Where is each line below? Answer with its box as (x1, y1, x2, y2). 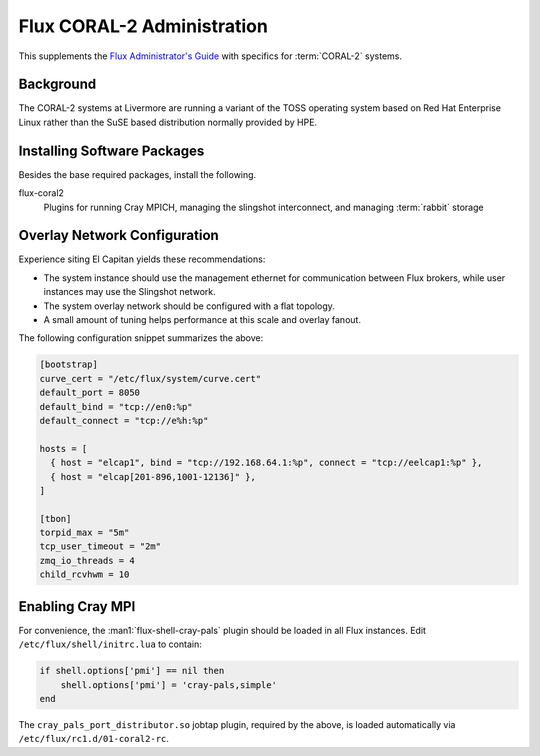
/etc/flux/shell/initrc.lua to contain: (18, 638, 202, 650)
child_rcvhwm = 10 (39, 569, 130, 580)
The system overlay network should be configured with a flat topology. (43, 300, 335, 312)
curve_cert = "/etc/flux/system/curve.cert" (39, 373, 262, 384)
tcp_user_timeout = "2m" (39, 541, 162, 552)
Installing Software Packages (18, 142, 205, 159)
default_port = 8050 (39, 387, 140, 399)
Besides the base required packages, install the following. (18, 168, 257, 180)
